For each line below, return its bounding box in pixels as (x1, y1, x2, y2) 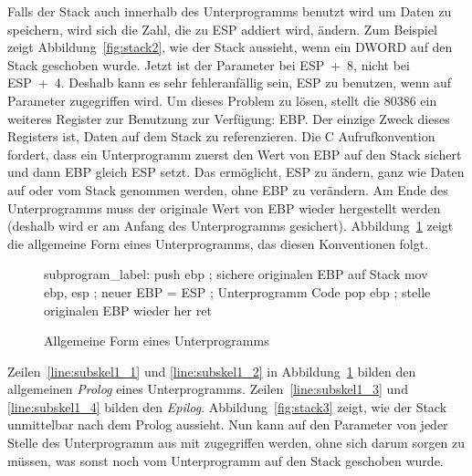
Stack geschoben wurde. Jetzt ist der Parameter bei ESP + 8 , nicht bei (7, 55, 410, 74)
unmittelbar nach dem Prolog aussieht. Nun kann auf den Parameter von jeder (7, 415, 448, 434)
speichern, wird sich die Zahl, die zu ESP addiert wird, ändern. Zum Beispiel (7, 19, 437, 38)
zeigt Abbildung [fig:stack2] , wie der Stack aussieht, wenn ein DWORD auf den (7, 37, 453, 57)
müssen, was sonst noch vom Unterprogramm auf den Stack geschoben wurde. (7, 450, 444, 470)
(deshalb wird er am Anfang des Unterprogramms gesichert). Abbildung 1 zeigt (7, 216, 454, 235)
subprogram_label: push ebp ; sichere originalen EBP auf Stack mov (44, 264, 428, 284)
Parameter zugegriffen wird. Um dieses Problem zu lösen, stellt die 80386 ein (7, 90, 437, 109)
